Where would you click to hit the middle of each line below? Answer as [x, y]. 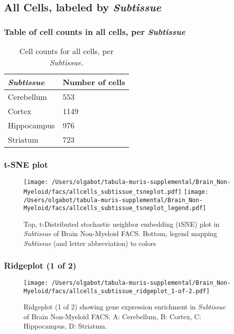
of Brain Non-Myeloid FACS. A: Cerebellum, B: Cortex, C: [112, 316]
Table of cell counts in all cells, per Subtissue [95, 31]
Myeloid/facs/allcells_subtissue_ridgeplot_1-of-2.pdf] [117, 291]
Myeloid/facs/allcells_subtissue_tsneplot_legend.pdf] [115, 208]
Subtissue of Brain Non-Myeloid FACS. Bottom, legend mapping [120, 233]
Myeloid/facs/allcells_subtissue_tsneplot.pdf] [103, 192]
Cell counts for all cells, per [66, 51]
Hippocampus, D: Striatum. [65, 326]
